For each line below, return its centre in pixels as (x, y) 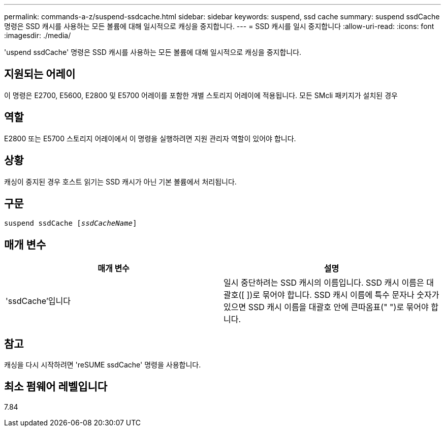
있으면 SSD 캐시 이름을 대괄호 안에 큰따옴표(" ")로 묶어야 (326, 307)
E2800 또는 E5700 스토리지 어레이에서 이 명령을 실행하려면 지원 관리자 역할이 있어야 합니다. (150, 138)
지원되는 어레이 (40, 74)
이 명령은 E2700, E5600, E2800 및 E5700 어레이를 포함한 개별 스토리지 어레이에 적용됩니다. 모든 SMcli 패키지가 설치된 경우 (201, 95)
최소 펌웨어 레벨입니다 (56, 387)
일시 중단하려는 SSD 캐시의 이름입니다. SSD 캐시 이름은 (324, 283)
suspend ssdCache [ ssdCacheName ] (71, 223)
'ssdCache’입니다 (38, 301)
